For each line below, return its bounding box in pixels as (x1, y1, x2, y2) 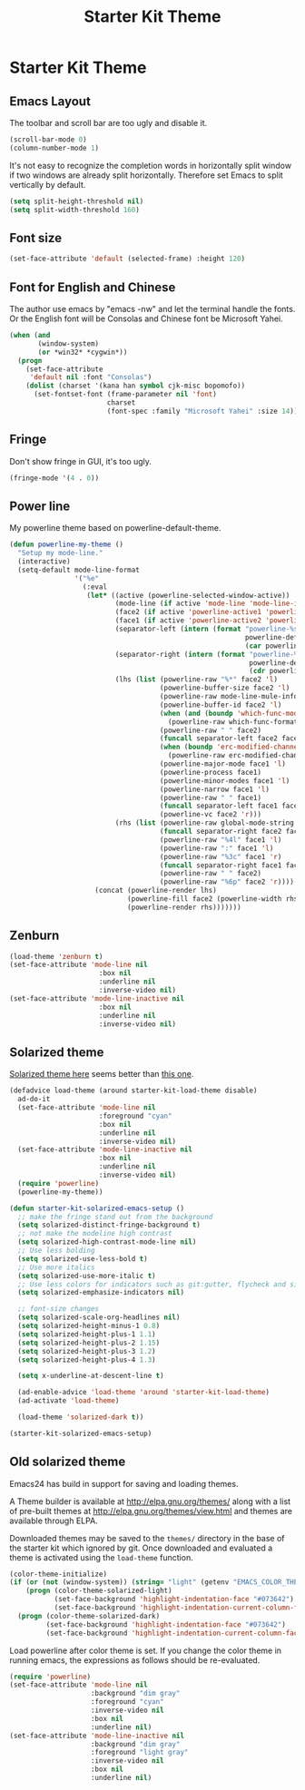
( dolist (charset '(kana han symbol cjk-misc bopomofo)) (25, 381, 246, 391)
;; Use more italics (17, 1263, 95, 1272)
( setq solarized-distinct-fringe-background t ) (17, 1220, 202, 1230)
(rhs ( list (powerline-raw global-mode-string (114, 818, 295, 827)
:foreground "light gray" (90, 1748, 189, 1757)
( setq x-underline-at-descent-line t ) (17, 1372, 165, 1381)
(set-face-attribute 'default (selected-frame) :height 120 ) (9, 254, 246, 264)
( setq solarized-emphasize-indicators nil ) (17, 1288, 184, 1297)
